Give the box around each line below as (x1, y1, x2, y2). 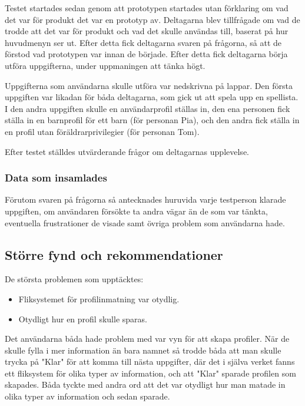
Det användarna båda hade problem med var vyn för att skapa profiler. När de (5, 332, 290, 345)
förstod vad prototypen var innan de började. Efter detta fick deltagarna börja (5, 48, 288, 60)
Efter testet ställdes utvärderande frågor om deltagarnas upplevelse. (5, 145, 249, 157)
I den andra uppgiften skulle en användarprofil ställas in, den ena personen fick (5, 102, 290, 114)
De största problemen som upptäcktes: (5, 273, 144, 285)
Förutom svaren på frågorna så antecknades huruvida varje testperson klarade (5, 193, 286, 206)
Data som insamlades (5, 170, 107, 185)
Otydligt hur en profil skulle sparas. (18, 312, 147, 325)
